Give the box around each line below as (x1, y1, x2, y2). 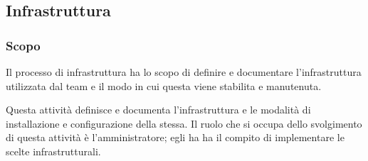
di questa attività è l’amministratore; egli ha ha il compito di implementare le (6, 130, 345, 145)
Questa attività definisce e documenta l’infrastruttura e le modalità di (6, 102, 311, 117)
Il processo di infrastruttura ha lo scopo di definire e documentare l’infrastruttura (6, 65, 362, 79)
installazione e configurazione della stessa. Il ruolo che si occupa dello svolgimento (6, 116, 362, 131)
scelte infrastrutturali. (6, 143, 101, 158)
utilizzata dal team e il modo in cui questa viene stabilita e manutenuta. (6, 78, 322, 93)
